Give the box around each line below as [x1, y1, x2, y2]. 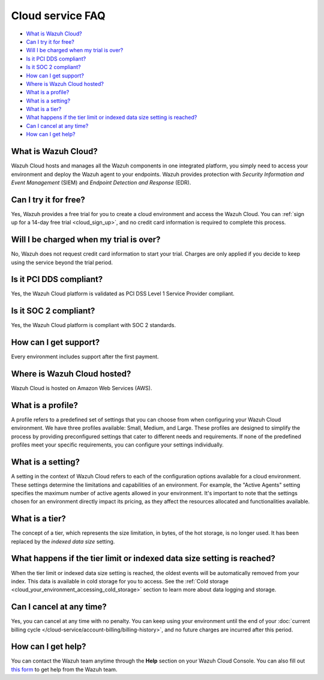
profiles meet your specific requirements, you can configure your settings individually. [11, 441, 224, 448]
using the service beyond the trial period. [11, 259, 113, 266]
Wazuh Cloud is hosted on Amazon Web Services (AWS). [11, 385, 152, 392]
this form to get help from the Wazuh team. [11, 666, 118, 673]
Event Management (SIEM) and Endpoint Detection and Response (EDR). [11, 179, 191, 186]
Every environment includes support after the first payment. [11, 353, 159, 360]
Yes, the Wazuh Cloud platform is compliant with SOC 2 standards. [11, 322, 176, 329]
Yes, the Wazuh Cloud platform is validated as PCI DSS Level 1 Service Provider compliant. [11, 290, 235, 297]
